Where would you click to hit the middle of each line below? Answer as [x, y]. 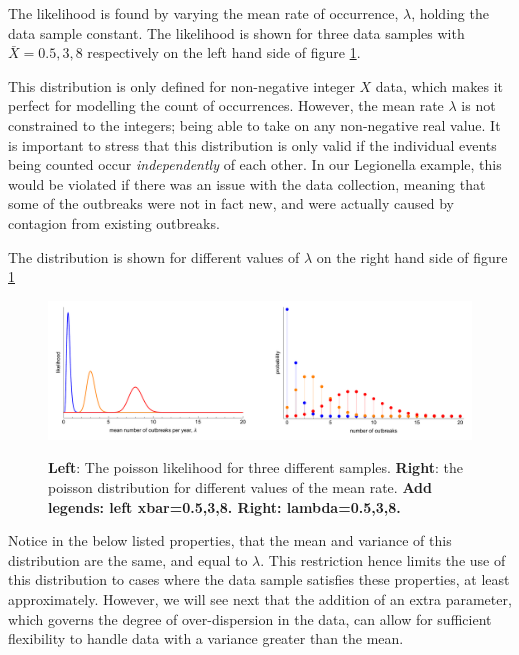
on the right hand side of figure [412, 256]
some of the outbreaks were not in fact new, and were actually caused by [231, 203]
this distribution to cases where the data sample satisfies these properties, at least [259, 579]
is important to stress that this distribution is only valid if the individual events [252, 144]
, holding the [450, 13]
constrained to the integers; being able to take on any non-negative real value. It [254, 124]
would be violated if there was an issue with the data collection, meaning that [247, 183]
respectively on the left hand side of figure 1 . [224, 52]
